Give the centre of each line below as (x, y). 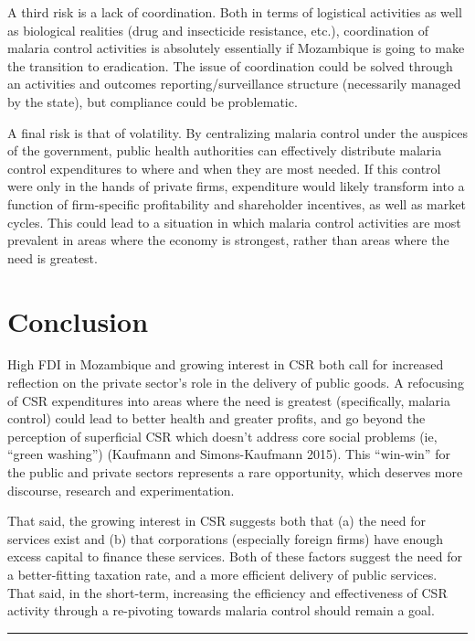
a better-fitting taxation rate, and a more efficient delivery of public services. (222, 574)
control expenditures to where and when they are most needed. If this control (224, 168)
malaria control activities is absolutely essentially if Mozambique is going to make (236, 48)
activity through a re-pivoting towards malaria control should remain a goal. (221, 610)
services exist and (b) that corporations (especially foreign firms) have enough (226, 538)
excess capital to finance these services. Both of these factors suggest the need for (235, 556)
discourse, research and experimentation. (121, 490)
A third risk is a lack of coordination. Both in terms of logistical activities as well (235, 12)
